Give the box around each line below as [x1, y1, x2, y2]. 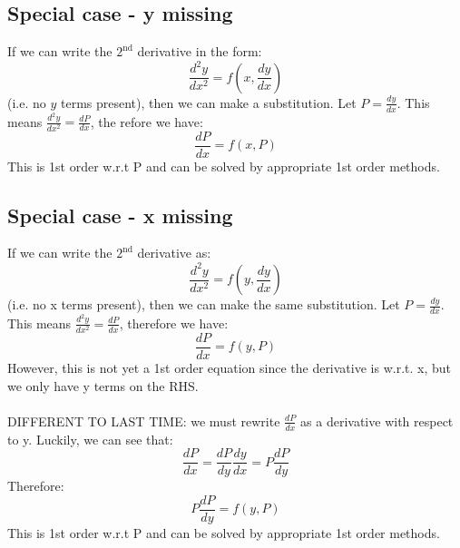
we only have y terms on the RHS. [7, 376, 199, 395]
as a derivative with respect [300, 411, 454, 430]
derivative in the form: [137, 42, 262, 61]
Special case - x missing [7, 201, 233, 229]
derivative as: [137, 243, 211, 262]
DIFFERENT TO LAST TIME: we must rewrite [7, 411, 280, 430]
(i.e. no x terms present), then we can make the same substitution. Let [7, 295, 400, 314]
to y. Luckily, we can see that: [7, 429, 173, 448]
